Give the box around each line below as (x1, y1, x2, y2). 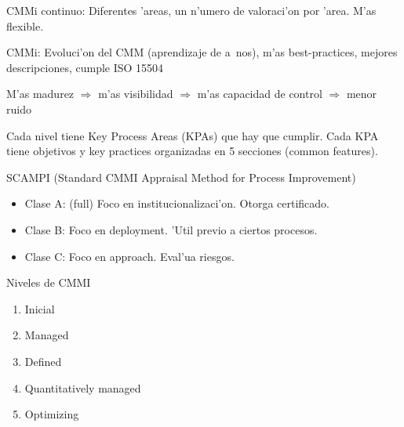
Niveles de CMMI (6, 274, 91, 291)
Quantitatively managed (24, 379, 141, 396)
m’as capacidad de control (197, 85, 322, 102)
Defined (24, 353, 62, 369)
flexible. (6, 17, 44, 34)
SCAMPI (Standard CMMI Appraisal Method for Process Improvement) (6, 168, 356, 185)
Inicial (24, 300, 55, 317)
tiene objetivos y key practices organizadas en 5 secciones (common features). (6, 143, 378, 159)
